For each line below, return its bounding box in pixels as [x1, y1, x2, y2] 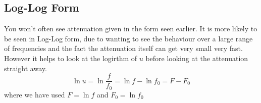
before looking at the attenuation [145, 53, 248, 63]
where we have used [4, 89, 65, 99]
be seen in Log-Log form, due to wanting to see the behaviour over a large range [4, 33, 253, 43]
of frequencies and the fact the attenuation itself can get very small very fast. [4, 43, 243, 54]
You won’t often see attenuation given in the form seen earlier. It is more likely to [4, 23, 257, 34]
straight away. [4, 63, 47, 73]
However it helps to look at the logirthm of [4, 53, 137, 63]
